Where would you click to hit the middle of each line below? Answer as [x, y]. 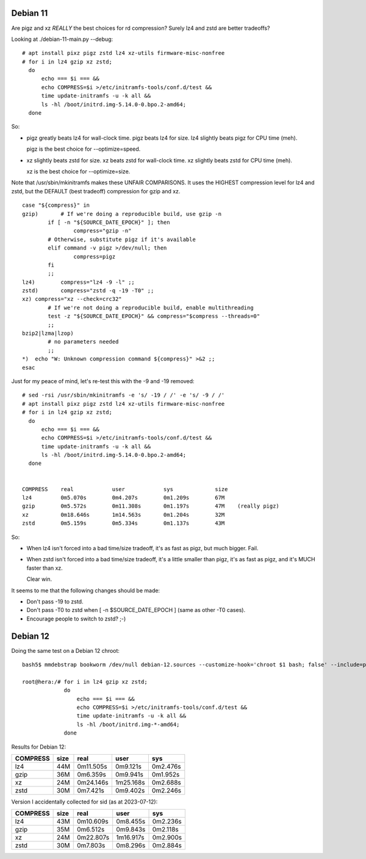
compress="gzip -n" [102, 231]
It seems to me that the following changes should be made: [86, 590]
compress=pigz [95, 257]
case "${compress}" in [56, 205]
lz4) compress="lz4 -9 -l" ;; [79, 282]
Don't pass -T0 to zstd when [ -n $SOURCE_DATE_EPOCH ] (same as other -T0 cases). [136, 610]
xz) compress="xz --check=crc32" [72, 299]
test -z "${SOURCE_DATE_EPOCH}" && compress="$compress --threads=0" [154, 316]
